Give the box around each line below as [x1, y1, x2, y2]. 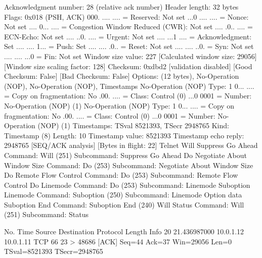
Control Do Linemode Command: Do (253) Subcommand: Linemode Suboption [4, 179, 250, 190]
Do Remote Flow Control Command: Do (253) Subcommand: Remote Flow [4, 170, 238, 180]
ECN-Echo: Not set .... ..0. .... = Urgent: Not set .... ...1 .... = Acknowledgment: [4, 31, 252, 41]
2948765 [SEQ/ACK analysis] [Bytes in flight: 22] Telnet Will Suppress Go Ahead [4, 140, 258, 150]
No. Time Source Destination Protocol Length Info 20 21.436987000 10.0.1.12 [4, 226, 244, 237]
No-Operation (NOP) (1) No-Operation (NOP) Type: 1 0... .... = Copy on [4, 100, 235, 111]
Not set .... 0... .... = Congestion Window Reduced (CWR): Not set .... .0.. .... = [4, 21, 253, 32]
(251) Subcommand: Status [4, 209, 89, 220]
